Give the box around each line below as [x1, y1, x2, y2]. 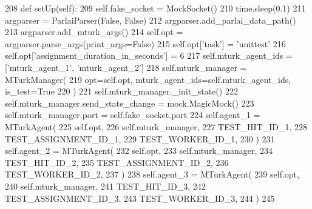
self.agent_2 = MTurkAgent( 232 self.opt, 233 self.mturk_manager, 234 [5, 144, 273, 157]
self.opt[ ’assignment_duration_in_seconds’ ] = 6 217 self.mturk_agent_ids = [5, 49, 293, 62]
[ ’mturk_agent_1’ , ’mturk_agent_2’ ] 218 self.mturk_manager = [5, 61, 247, 73]
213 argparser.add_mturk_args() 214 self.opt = [5, 25, 183, 38]
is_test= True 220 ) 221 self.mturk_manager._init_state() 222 [5, 85, 238, 98]
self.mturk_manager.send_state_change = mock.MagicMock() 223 [5, 96, 254, 109]
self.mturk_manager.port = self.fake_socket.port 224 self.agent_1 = [5, 108, 260, 121]
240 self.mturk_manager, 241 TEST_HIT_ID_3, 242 [5, 179, 206, 192]
